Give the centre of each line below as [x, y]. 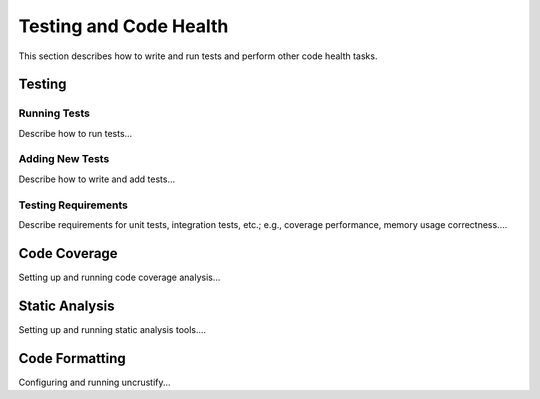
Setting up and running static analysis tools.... [112, 329]
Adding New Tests [64, 159]
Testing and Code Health [123, 26]
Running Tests [54, 113]
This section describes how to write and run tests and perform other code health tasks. [198, 56]
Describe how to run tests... [75, 133]
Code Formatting [72, 358]
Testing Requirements [73, 205]
